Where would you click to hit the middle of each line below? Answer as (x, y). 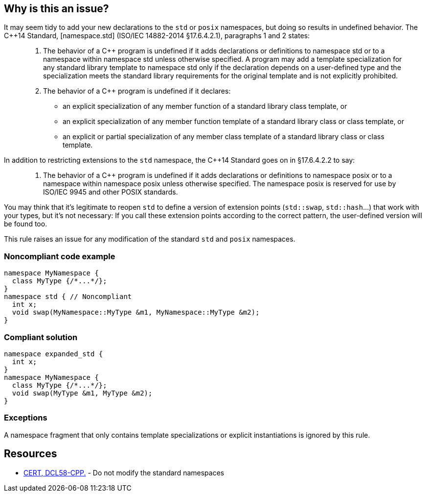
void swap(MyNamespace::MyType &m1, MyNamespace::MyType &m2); (136, 312)
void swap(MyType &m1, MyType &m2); (82, 393)
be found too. (26, 224)
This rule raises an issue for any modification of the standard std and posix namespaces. (150, 239)
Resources (31, 454)
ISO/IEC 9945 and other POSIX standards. (111, 192)
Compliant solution (41, 337)
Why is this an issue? (56, 9)
